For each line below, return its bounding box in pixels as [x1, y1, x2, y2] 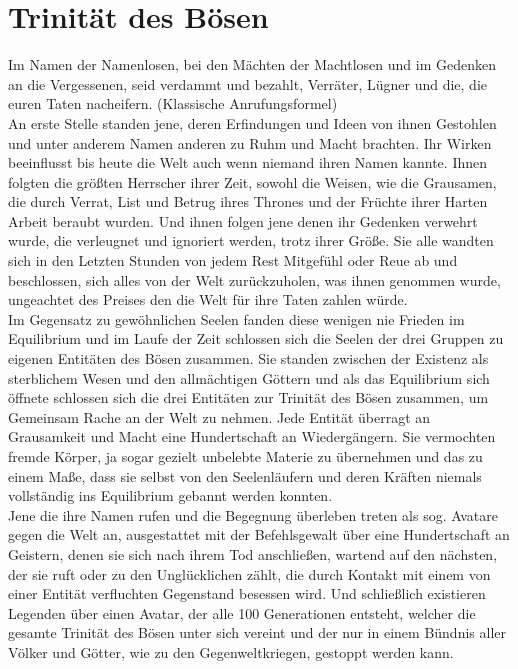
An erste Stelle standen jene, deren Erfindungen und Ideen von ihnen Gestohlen [8, 112, 497, 133]
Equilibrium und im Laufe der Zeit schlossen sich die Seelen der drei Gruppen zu [8, 328, 504, 349]
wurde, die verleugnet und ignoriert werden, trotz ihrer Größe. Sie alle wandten [8, 230, 494, 251]
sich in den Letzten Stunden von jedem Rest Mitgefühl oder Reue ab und [8, 250, 458, 271]
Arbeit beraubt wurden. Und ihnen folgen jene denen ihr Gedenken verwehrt [8, 210, 478, 231]
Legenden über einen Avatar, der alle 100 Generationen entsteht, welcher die [8, 602, 476, 623]
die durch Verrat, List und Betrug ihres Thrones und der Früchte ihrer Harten [8, 191, 488, 212]
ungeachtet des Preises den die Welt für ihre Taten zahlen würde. [8, 289, 408, 310]
